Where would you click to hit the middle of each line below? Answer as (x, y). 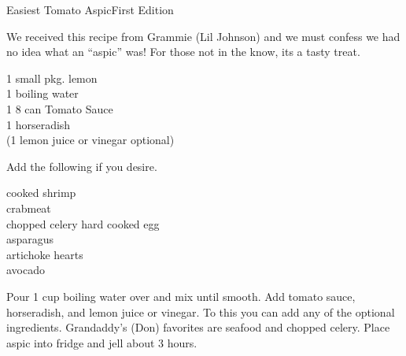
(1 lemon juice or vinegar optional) (90, 140)
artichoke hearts (45, 254)
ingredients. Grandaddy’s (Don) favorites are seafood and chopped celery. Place (198, 327)
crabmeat (29, 208)
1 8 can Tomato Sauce (60, 108)
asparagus (30, 239)
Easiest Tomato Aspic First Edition (90, 9)
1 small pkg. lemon (52, 78)
